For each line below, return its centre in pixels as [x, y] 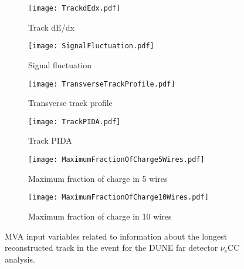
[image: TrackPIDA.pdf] [74, 122]
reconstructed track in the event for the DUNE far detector [111, 248]
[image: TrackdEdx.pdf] [74, 8]
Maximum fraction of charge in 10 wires [100, 216]
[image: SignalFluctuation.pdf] [91, 46]
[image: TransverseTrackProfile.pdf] [102, 84]
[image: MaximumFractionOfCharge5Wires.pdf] [116, 160]
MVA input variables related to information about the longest [116, 236]
